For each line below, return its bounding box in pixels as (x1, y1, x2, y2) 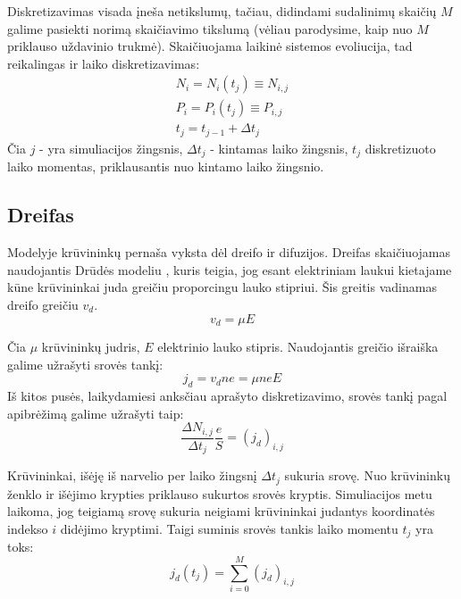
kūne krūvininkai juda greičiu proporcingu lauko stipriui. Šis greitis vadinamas (7, 278, 437, 296)
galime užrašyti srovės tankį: (7, 354, 163, 373)
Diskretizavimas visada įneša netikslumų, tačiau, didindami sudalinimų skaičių (7, 2, 437, 20)
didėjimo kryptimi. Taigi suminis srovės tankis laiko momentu (60, 519, 398, 537)
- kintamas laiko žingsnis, (210, 138, 348, 157)
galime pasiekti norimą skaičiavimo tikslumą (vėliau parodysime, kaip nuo (7, 19, 413, 37)
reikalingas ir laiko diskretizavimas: (7, 54, 200, 72)
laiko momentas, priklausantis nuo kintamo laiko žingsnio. (7, 157, 324, 176)
